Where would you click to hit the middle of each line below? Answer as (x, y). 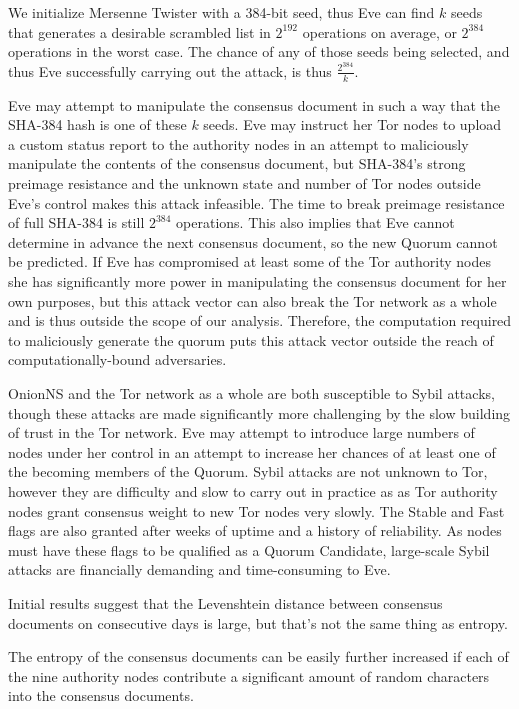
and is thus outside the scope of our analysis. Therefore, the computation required (260, 320)
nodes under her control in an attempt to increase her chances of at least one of (252, 451)
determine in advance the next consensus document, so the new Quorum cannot (253, 241)
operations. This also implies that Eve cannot (315, 222)
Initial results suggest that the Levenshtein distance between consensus (225, 602)
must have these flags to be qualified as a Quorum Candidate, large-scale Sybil (249, 549)
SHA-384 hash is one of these (97, 124)
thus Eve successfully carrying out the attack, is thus (170, 70)
